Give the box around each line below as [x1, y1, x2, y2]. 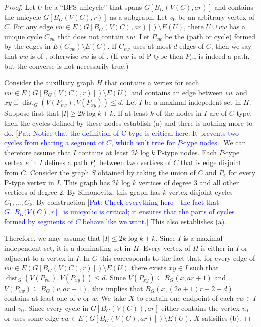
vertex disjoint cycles [168, 187, 233, 197]
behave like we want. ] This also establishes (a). [82, 216, 226, 226]
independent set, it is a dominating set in [4, 243, 131, 253]
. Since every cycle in [24, 303, 89, 313]
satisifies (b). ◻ [202, 312, 251, 323]
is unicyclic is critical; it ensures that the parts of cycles [63, 206, 235, 217]
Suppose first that [4, 108, 59, 118]
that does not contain [58, 31, 124, 41]
